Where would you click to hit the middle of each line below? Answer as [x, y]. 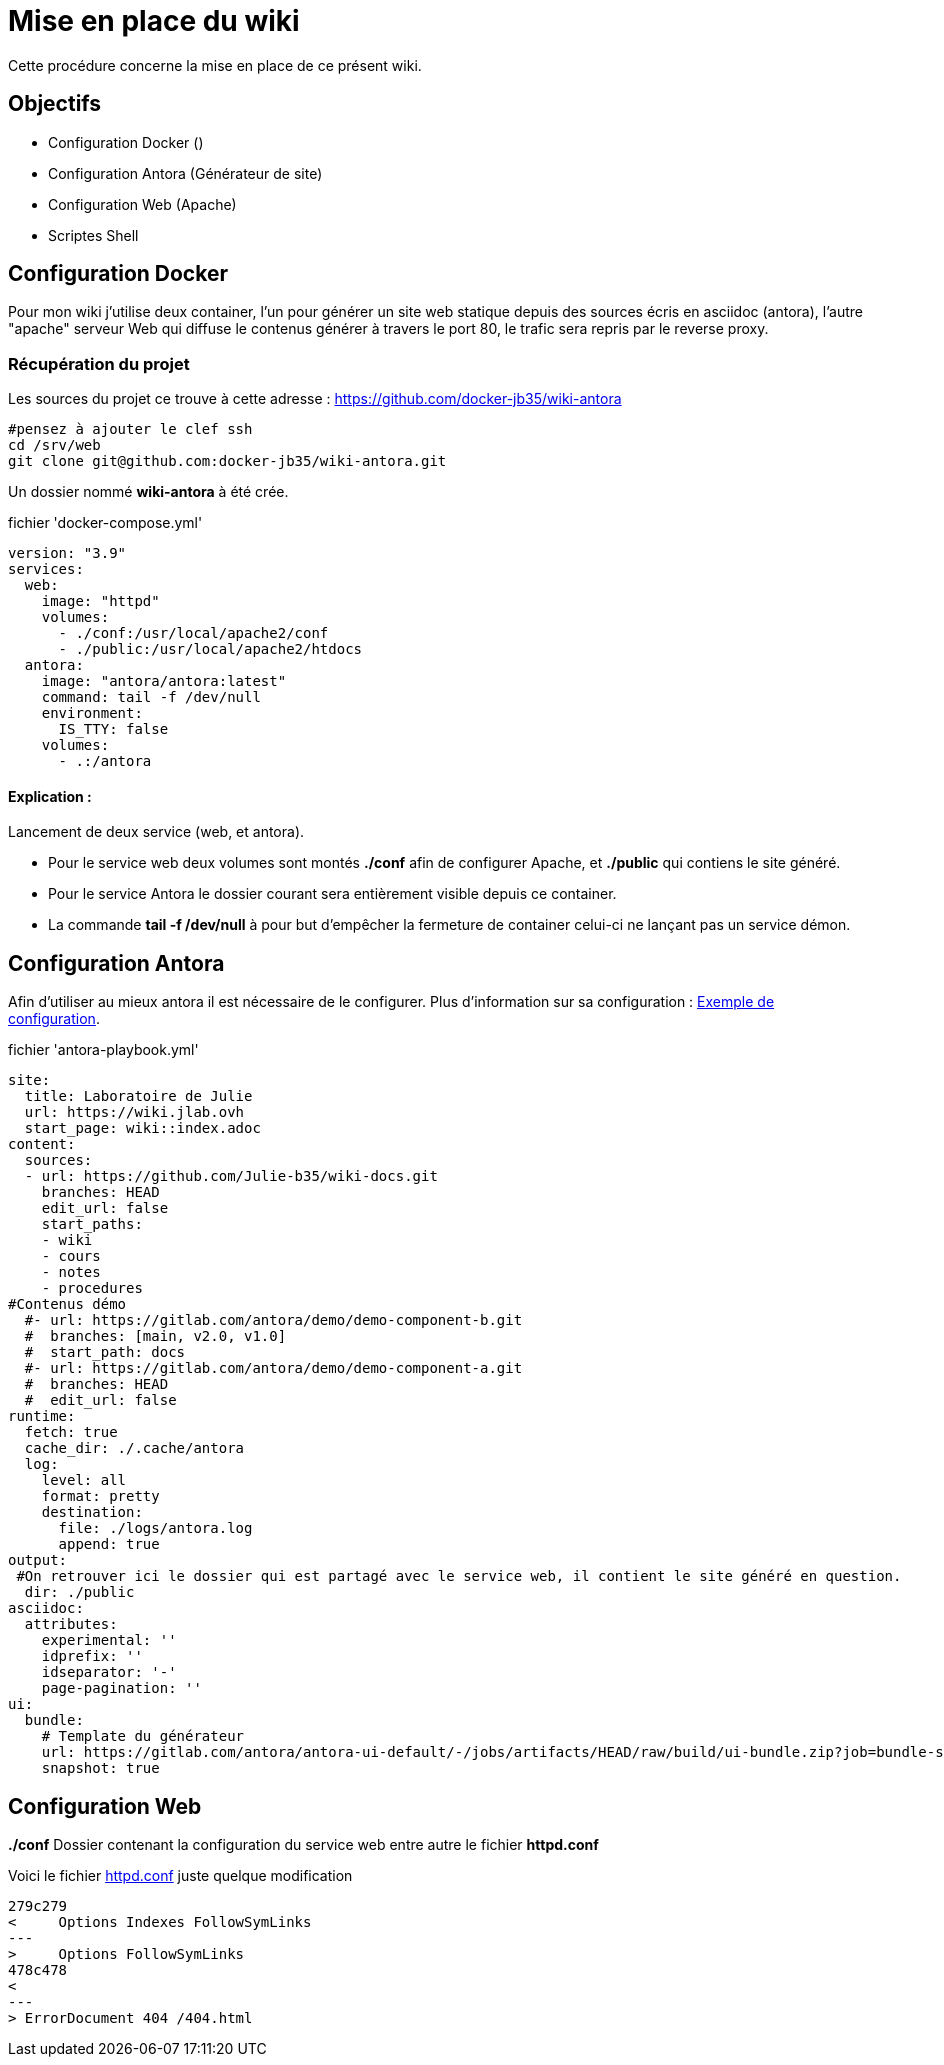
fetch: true [71, 1432]
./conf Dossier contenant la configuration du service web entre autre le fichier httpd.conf [303, 1845]
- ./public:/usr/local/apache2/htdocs [210, 649]
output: [38, 1560]
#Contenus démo [67, 1304]
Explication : [50, 796]
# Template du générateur [143, 1736]
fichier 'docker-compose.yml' [105, 523]
